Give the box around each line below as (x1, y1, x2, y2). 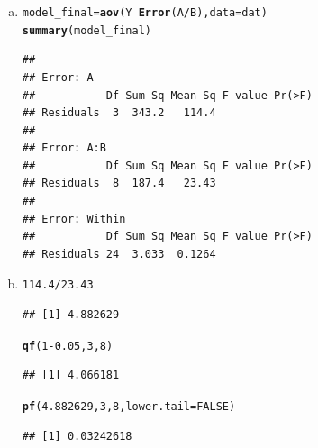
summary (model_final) (22, 23, 151, 37)
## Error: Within (22, 212, 126, 225)
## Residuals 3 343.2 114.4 (22, 106, 216, 120)
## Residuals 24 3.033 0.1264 (22, 247, 216, 261)
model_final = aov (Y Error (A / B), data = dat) (22, 6, 268, 19)
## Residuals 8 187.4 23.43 (22, 177, 216, 190)
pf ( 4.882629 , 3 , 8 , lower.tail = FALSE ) (22, 399, 236, 413)
